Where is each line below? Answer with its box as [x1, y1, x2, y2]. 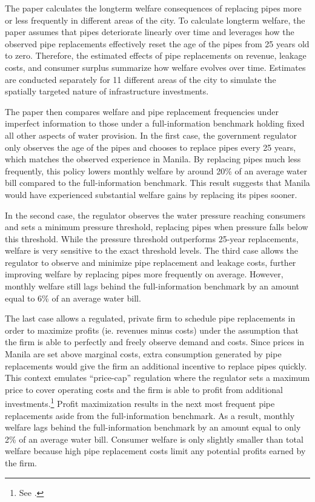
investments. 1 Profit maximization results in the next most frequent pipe [5, 395, 275, 410]
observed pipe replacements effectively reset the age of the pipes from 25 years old [5, 37, 310, 50]
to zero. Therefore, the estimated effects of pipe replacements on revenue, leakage [5, 49, 307, 62]
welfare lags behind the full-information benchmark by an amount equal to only [5, 421, 301, 434]
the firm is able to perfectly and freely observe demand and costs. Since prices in [5, 335, 305, 348]
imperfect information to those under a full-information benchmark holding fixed [5, 117, 305, 130]
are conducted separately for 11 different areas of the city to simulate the [5, 73, 276, 85]
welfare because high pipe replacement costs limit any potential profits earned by [5, 444, 306, 457]
